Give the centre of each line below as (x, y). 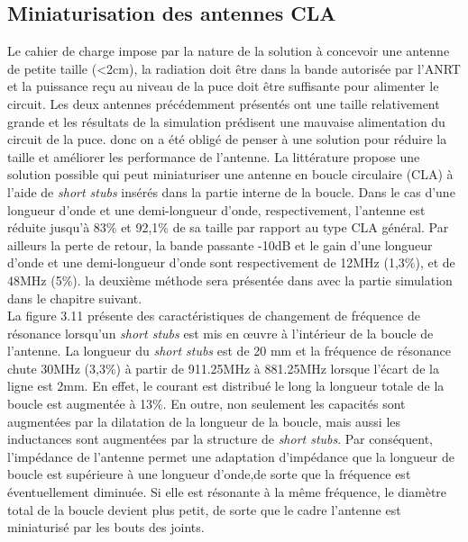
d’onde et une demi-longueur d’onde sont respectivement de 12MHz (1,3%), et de (231, 262)
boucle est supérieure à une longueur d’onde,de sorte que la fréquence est (209, 474)
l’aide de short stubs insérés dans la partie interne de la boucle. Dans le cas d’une (231, 191)
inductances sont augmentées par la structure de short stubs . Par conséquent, (220, 439)
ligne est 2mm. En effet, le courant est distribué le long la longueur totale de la (226, 386)
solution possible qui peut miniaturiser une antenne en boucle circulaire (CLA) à (230, 174)
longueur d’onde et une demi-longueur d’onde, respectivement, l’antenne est (216, 209)
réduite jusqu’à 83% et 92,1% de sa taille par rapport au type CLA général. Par (228, 227)
